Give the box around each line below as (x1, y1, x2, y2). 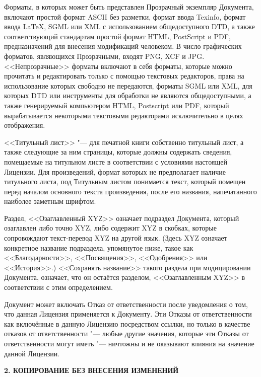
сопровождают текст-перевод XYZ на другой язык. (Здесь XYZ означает (4, 233, 227, 243)
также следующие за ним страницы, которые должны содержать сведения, (4, 146, 232, 157)
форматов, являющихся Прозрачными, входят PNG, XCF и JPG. (4, 50, 205, 61)
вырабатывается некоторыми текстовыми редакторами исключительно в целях (4, 110, 243, 120)
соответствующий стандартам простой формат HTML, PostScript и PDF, (4, 31, 231, 41)
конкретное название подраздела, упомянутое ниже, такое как (4, 242, 193, 253)
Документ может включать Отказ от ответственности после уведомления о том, (4, 298, 248, 309)
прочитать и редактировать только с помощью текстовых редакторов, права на (4, 70, 244, 81)
